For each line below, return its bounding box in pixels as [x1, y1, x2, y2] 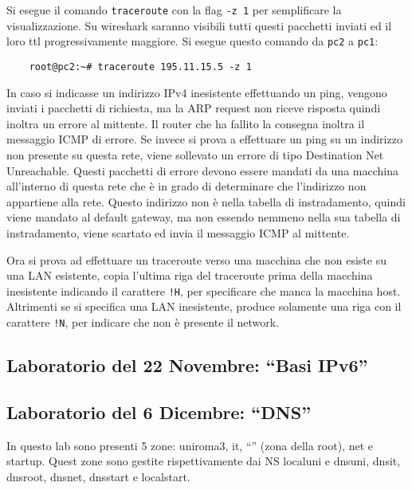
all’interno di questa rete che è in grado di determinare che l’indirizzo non [6, 178, 367, 194]
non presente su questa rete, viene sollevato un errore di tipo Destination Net [6, 146, 384, 163]
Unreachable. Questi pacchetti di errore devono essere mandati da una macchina [6, 162, 398, 178]
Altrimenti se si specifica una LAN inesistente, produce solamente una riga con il [6, 298, 402, 315]
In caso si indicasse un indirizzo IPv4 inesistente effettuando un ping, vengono [6, 84, 387, 100]
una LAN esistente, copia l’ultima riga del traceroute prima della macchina [6, 267, 373, 284]
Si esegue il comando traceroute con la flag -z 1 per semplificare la [6, 2, 342, 18]
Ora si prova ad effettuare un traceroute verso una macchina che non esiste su [6, 251, 386, 268]
